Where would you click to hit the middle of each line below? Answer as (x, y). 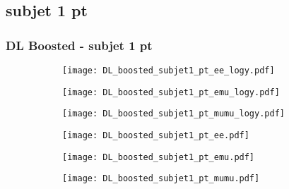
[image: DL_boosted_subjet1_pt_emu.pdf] (159, 157)
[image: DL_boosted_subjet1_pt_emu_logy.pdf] (171, 92)
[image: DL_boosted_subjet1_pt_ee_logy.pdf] (169, 71)
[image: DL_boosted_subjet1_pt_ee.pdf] (156, 135)
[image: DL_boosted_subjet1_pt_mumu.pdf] (161, 179)
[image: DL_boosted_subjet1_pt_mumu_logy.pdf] (173, 114)
